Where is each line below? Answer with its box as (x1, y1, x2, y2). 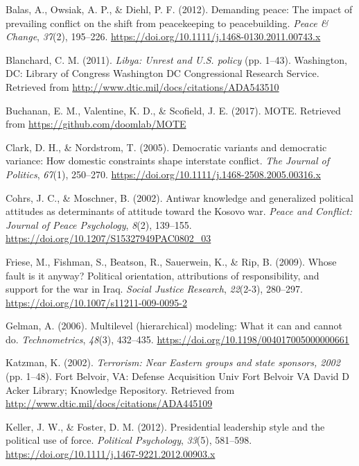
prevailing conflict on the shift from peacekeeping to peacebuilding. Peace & (6, 15, 329, 30)
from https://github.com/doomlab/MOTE (6, 116, 186, 131)
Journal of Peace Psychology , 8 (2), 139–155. (6, 217, 192, 232)
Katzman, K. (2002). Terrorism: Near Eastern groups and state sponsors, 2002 (6, 355, 340, 370)
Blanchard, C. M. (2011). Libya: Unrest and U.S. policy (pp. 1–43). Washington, (6, 52, 347, 67)
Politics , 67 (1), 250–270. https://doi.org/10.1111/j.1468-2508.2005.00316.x (6, 166, 321, 181)
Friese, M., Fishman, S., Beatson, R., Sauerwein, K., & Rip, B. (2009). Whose (6, 254, 337, 268)
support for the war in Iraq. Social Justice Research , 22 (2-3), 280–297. (6, 282, 303, 296)
